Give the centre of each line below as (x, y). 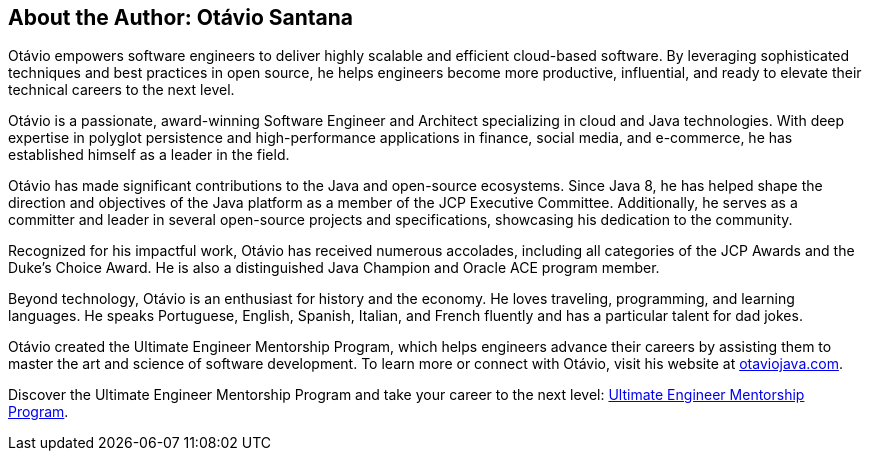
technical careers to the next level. (121, 90)
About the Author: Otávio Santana (181, 17)
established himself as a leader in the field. (149, 155)
